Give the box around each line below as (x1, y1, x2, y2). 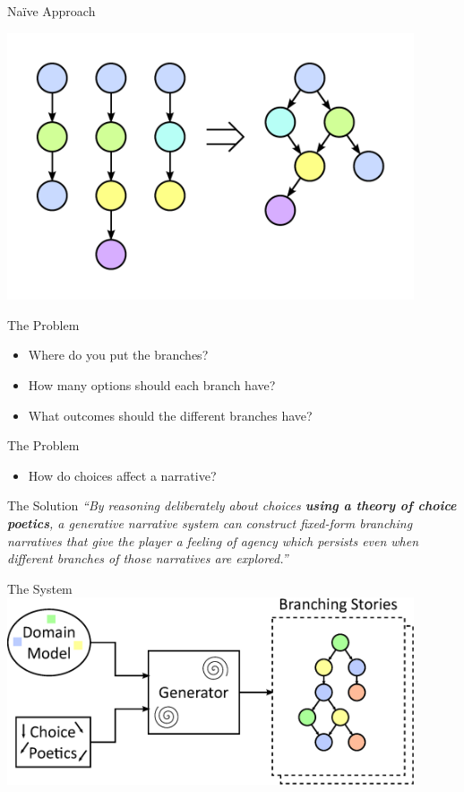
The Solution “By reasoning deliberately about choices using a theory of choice (7, 496, 457, 515)
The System (7, 579, 73, 597)
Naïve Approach (7, 2, 96, 20)
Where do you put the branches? (28, 345, 209, 364)
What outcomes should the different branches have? (28, 405, 313, 424)
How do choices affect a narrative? (28, 466, 217, 484)
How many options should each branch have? (28, 376, 276, 395)
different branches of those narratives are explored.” (7, 549, 288, 568)
